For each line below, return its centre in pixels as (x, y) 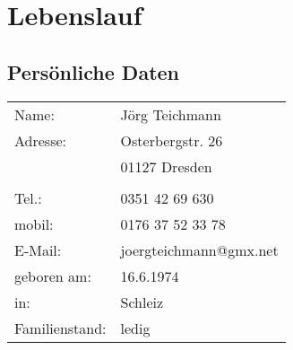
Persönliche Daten (94, 71)
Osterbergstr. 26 (172, 140)
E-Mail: (38, 249)
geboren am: (53, 276)
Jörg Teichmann (171, 114)
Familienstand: (60, 328)
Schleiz (142, 302)
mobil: (34, 223)
